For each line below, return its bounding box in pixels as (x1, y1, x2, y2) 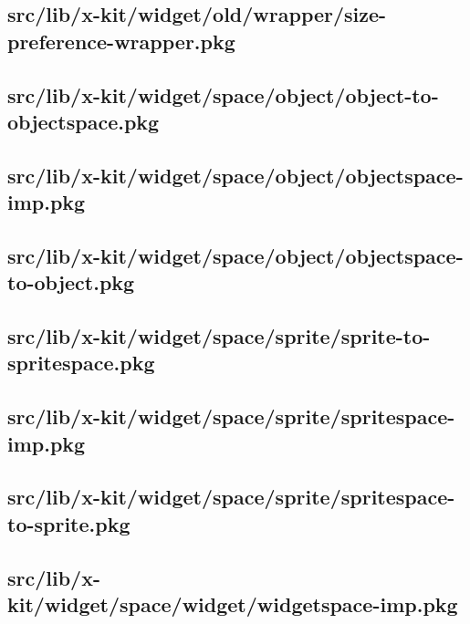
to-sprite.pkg (7, 509, 131, 537)
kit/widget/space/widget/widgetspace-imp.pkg (7, 589, 458, 618)
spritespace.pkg (7, 348, 155, 377)
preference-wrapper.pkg (7, 26, 235, 55)
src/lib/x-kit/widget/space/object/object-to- (7, 80, 439, 109)
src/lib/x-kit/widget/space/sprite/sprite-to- (7, 322, 431, 350)
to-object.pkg (7, 268, 135, 296)
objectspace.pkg (7, 107, 160, 135)
